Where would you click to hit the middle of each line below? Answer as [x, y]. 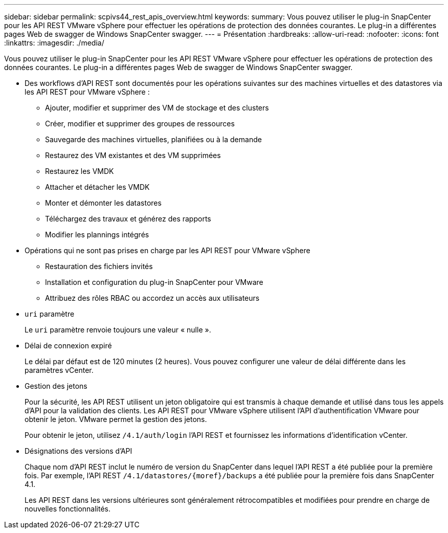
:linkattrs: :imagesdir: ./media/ [54, 43]
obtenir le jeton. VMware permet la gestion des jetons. [116, 419]
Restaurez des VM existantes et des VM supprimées [133, 155]
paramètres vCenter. [59, 370]
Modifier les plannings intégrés [97, 235]
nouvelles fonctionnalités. [68, 509]
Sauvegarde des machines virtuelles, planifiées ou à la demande [153, 139]
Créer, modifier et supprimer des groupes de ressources [140, 124]
